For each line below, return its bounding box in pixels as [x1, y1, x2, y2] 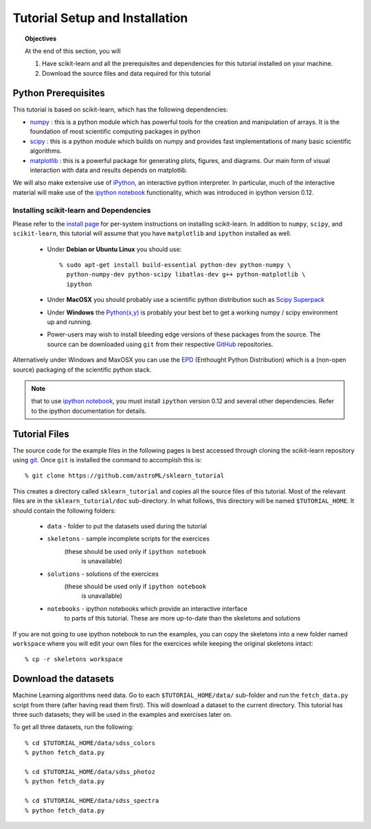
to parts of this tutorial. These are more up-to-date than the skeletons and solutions [64, 614, 301, 623]
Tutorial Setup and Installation [12, 10, 188, 25]
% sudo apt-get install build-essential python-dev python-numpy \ [59, 261, 291, 269]
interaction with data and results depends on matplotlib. [30, 166, 188, 174]
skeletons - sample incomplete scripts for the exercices [47, 535, 210, 543]
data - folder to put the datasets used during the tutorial [47, 522, 207, 530]
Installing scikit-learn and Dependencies [12, 205, 151, 215]
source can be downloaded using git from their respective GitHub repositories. [47, 340, 273, 348]
